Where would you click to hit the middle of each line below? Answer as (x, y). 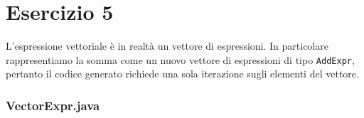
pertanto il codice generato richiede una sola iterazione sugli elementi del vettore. (182, 74)
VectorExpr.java (53, 105)
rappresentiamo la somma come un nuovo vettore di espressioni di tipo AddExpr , (180, 59)
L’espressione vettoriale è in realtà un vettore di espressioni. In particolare (167, 46)
